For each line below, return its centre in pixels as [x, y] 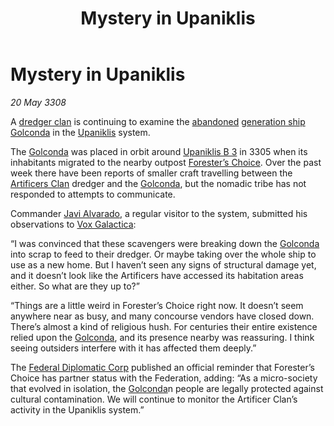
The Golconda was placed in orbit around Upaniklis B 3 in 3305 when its [159, 151]
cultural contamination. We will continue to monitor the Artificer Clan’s [154, 399]
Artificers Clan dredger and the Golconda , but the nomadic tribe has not [158, 183]
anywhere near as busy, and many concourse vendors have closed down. [162, 316]
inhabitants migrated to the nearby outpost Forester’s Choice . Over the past [166, 162]
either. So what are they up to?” [75, 286]
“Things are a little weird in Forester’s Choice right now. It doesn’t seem [157, 305]
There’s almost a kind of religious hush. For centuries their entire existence [164, 326]
